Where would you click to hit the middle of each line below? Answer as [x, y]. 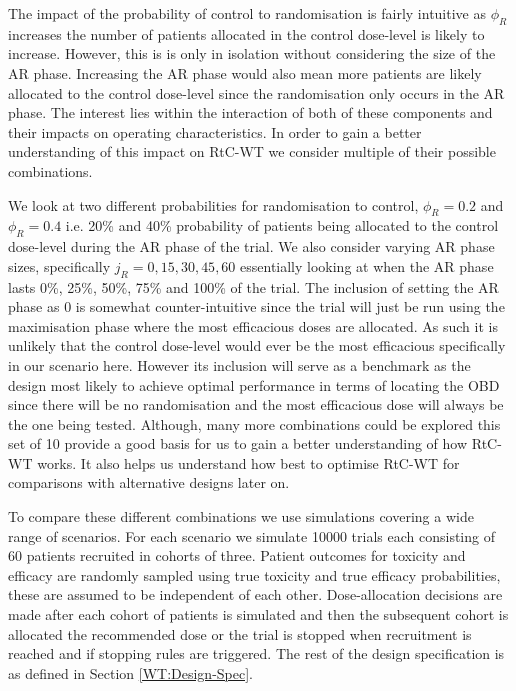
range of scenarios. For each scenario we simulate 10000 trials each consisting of [251, 535]
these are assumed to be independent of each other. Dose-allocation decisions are [255, 594]
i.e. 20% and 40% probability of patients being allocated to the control [282, 225]
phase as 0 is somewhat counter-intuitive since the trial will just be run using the [256, 306]
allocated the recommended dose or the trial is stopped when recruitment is [240, 633]
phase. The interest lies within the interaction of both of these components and [250, 112]
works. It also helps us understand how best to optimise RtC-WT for [248, 462]
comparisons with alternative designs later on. [149, 482]
